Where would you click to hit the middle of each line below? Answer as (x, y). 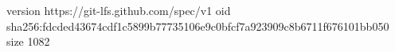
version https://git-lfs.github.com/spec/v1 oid (119, 10)
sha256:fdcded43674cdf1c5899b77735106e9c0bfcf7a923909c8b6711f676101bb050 (198, 26)
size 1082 (28, 41)
